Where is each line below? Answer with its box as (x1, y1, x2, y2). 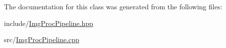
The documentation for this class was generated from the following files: (4, 1, 223, 11)
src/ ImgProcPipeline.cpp (4, 34, 79, 45)
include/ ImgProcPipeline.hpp (4, 18, 93, 28)
